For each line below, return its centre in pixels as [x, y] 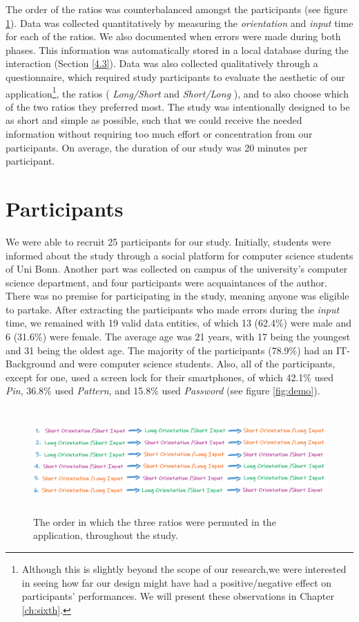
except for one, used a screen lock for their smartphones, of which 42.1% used [169, 377]
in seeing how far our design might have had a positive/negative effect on [177, 582]
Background [31, 364]
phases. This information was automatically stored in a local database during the [177, 49]
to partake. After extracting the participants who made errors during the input [173, 309]
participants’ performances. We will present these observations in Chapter [178, 596]
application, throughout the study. [106, 535]
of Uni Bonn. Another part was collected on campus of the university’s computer [177, 269]
